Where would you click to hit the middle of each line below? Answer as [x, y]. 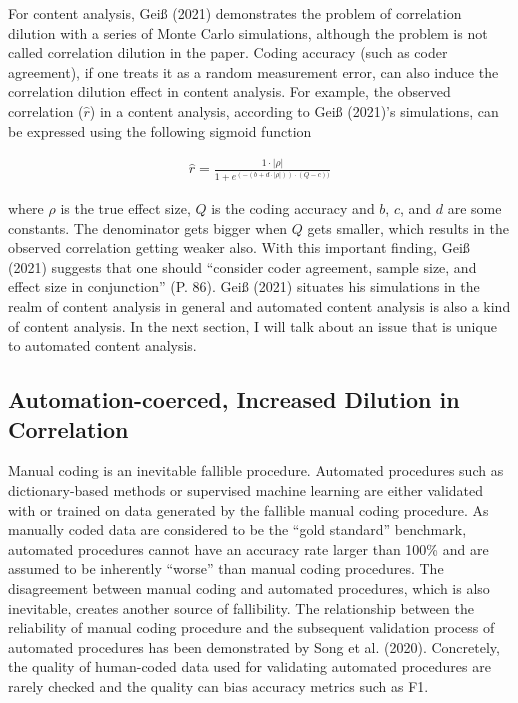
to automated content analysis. [102, 345]
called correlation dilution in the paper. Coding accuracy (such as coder [228, 52]
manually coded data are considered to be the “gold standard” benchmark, [237, 529]
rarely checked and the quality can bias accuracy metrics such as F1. [218, 685]
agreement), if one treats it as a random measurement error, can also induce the [253, 71]
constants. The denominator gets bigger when [148, 227]
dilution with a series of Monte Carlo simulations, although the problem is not [248, 32]
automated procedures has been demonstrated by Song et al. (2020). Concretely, [254, 646]
